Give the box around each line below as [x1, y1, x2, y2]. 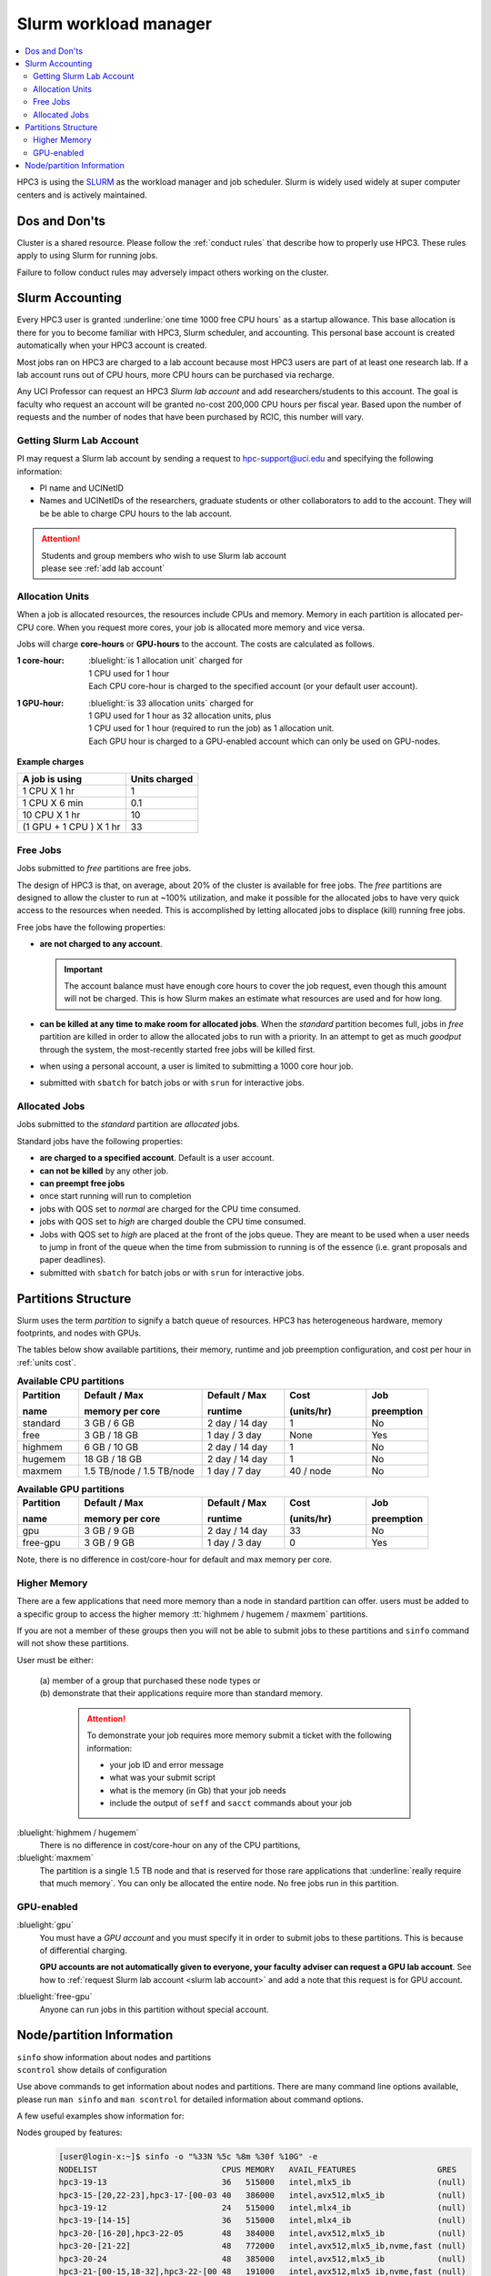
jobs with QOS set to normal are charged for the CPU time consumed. [39, 1203, 301, 1214]
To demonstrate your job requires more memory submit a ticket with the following [86, 1730, 393, 1741]
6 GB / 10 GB [84, 1440, 139, 1453]
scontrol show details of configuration [16, 2064, 167, 2075]
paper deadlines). [39, 1255, 106, 1265]
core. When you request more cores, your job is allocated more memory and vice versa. [35, 622, 366, 633]
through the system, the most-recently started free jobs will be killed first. [39, 1043, 316, 1055]
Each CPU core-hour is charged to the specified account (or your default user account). [88, 681, 418, 692]
